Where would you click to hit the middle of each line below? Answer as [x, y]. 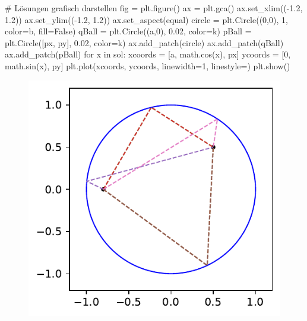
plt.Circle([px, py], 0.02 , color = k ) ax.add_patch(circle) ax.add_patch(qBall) [144, 42]
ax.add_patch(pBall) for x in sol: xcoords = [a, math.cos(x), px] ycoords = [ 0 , [148, 54]
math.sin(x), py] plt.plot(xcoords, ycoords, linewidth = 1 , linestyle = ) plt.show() [148, 65]
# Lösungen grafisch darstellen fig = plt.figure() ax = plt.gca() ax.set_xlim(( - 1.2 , [154, 8]
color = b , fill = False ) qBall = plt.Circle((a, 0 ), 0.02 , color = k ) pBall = [128, 31]
